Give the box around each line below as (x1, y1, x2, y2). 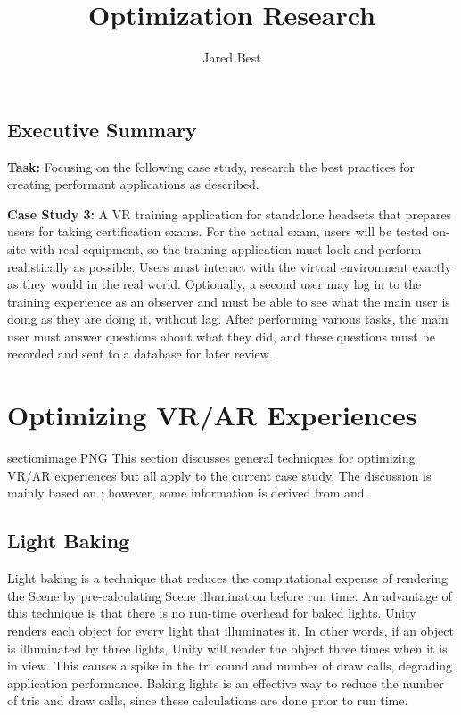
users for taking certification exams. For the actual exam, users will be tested (7, 222, 429, 241)
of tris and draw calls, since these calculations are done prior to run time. (7, 691, 408, 710)
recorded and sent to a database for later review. (7, 344, 273, 363)
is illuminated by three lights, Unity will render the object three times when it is (7, 638, 448, 657)
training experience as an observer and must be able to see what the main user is (7, 292, 450, 310)
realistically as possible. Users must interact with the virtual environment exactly (7, 257, 452, 275)
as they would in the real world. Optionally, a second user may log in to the (7, 275, 422, 293)
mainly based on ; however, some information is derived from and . (7, 483, 373, 502)
